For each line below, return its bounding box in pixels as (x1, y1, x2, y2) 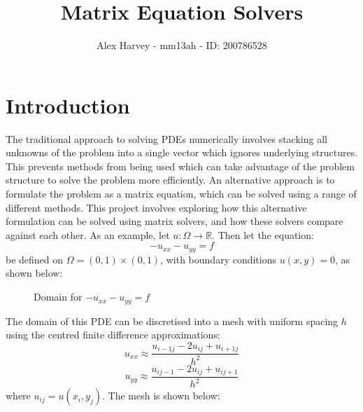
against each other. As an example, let (6, 227, 170, 242)
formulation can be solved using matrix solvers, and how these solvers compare (6, 214, 343, 228)
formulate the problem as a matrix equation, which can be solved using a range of (6, 186, 357, 201)
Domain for (34, 289, 83, 304)
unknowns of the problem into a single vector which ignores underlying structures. (6, 145, 358, 160)
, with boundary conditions (160, 252, 277, 266)
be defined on (6, 252, 64, 266)
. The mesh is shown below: (101, 388, 220, 403)
